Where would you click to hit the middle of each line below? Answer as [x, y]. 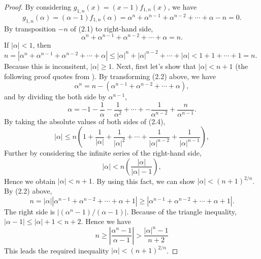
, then [42, 45]
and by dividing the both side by [55, 97]
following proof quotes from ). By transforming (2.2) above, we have [110, 76]
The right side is [30, 211]
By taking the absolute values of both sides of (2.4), [85, 121]
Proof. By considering [38, 7]
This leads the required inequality [57, 250]
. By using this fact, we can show [143, 181]
